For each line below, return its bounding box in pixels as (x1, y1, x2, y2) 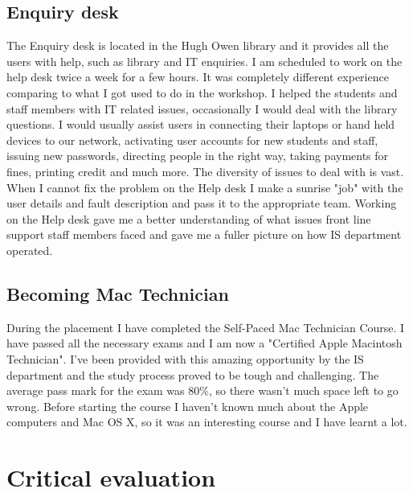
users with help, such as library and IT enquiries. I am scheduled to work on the (6, 52, 403, 69)
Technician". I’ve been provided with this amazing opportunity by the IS (6, 350, 364, 367)
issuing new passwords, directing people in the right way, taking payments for (6, 147, 389, 164)
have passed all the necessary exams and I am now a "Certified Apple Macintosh (6, 335, 403, 351)
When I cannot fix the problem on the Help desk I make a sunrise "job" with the (6, 179, 403, 195)
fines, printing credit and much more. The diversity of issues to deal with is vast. (6, 162, 404, 179)
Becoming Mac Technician (6, 281, 229, 306)
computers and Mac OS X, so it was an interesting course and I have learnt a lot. (6, 413, 407, 430)
